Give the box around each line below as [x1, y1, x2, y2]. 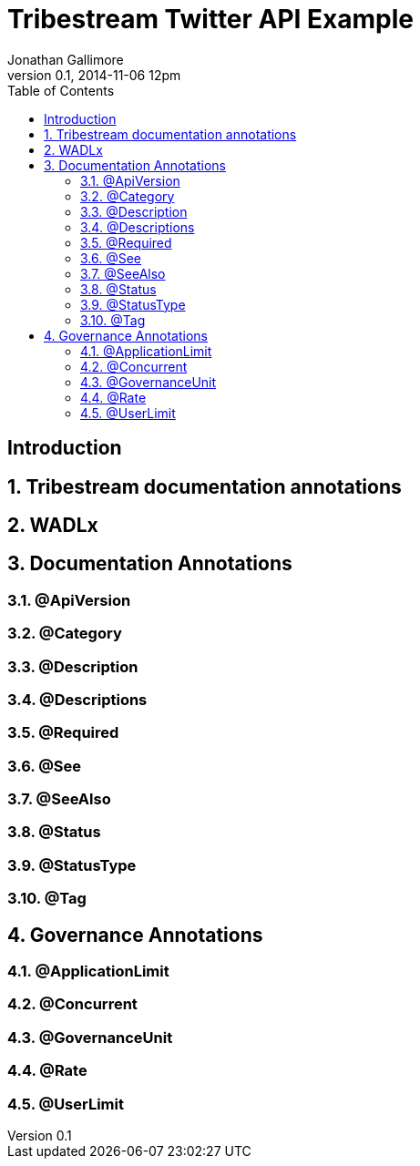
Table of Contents [7, 82, 115, 98]
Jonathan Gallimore [7, 51, 124, 67]
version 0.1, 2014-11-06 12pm [7, 66, 181, 83]
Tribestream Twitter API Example [7, 4, 415, 35]
